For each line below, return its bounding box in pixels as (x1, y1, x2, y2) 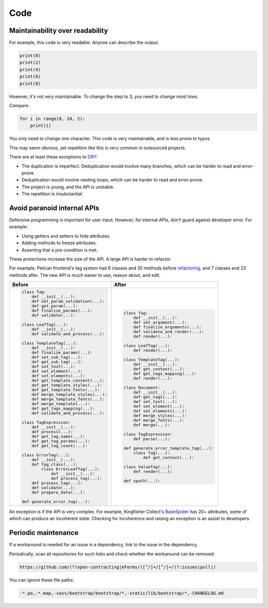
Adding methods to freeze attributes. (21, 240, 97, 246)
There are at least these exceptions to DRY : (9, 154, 98, 160)
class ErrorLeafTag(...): (41, 466, 100, 472)
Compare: (9, 102, 30, 108)
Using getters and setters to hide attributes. (21, 233, 111, 239)
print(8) (19, 81, 41, 87)
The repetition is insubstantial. (21, 191, 83, 197)
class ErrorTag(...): (21, 452, 71, 457)
